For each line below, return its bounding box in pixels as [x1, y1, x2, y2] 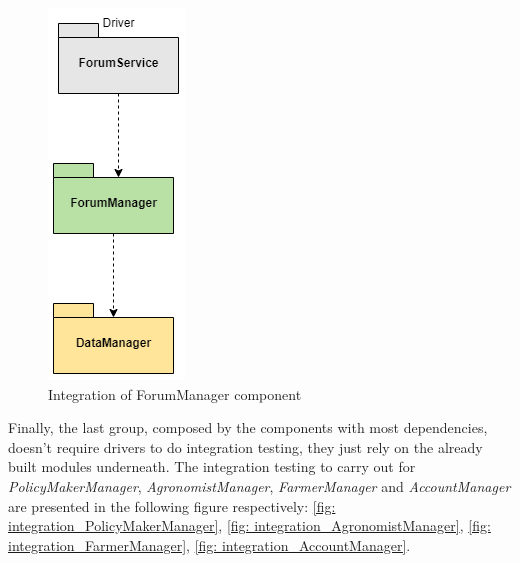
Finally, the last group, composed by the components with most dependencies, [8, 417, 488, 438]
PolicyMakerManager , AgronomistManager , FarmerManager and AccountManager [8, 475, 511, 496]
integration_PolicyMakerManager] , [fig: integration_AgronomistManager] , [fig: [8, 515, 491, 536]
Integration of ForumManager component [48, 383, 302, 404]
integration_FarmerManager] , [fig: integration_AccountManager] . [8, 534, 411, 555]
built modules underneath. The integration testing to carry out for [8, 456, 416, 477]
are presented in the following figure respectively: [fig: [8, 495, 336, 516]
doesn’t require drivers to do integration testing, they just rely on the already [8, 436, 483, 457]
